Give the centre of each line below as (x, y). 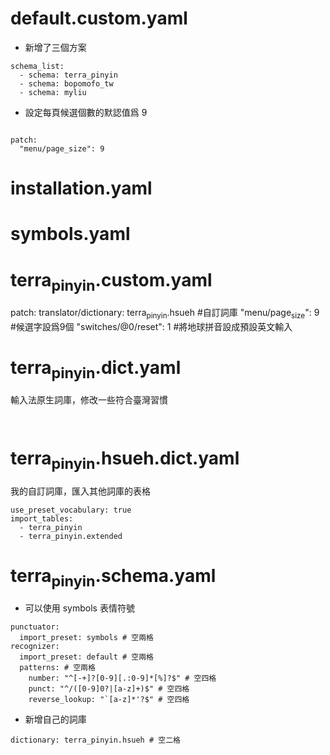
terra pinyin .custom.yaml (111, 281)
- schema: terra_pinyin (68, 75)
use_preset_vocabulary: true (71, 510)
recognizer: (35, 647)
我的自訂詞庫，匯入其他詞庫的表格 (80, 491)
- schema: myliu (53, 92)
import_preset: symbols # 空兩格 (86, 638)
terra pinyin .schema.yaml (113, 577)
